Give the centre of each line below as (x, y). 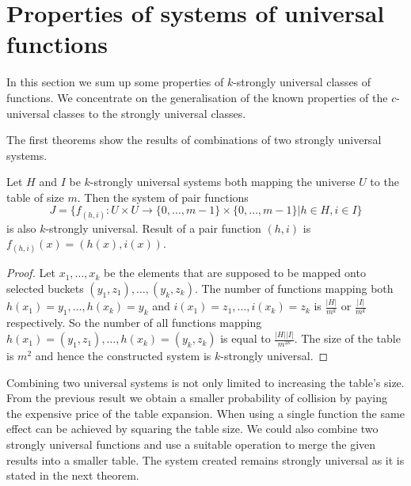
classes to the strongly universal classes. (150, 113)
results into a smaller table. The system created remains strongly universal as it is (205, 459)
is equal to (245, 338)
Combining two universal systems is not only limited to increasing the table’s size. (205, 382)
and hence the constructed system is (123, 356)
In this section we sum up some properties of (115, 82)
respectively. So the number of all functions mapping (134, 323)
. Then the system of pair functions (163, 197)
